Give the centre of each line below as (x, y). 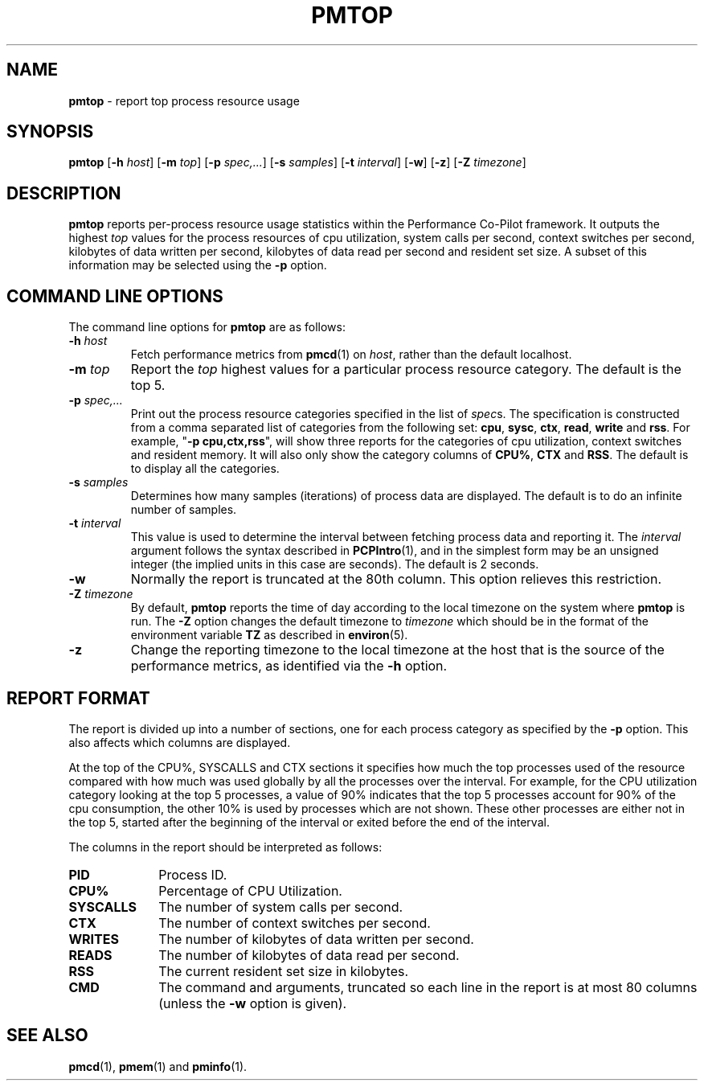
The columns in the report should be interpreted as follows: (225, 847)
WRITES (94, 939)
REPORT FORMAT (78, 698)
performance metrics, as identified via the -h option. (289, 666)
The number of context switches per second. (295, 923)
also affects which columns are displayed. (180, 742)
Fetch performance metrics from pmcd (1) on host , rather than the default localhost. (351, 355)
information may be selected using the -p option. (198, 265)
